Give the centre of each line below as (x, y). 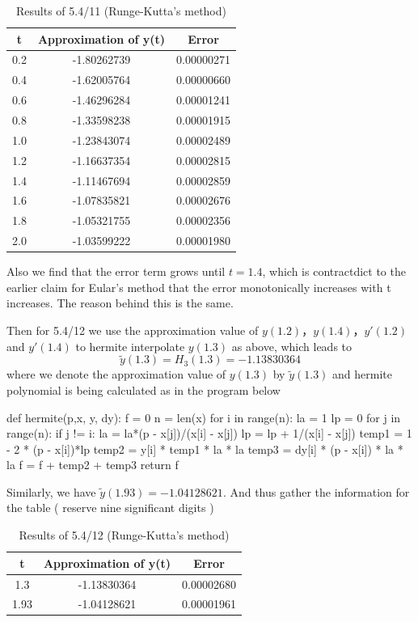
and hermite (363, 374)
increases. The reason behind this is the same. (120, 303)
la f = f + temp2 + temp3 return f (93, 465)
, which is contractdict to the (334, 271)
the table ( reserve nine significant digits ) (110, 508)
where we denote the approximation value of (116, 374)
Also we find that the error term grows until (116, 271)
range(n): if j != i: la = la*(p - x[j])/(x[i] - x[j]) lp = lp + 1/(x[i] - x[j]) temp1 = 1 (209, 433)
